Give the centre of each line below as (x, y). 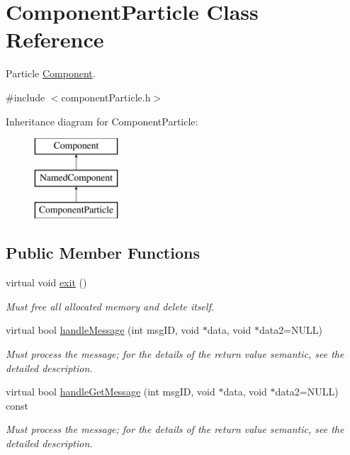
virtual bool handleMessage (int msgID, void (103, 330)
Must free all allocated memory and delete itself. (110, 306)
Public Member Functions (103, 253)
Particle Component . (51, 73)
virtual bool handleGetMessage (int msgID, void (111, 392)
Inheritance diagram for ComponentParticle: (102, 121)
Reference (55, 39)
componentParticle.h (106, 97)
